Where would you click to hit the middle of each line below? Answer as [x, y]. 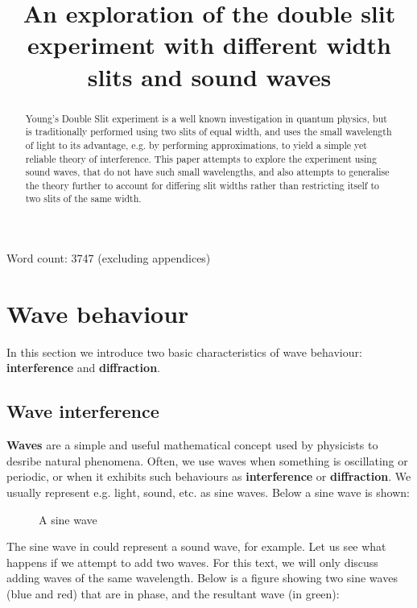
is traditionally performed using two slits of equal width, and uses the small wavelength [208, 132]
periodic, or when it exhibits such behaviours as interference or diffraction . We [209, 476]
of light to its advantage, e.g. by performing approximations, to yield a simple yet [196, 145]
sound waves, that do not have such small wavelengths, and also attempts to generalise [207, 172]
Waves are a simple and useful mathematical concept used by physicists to [192, 445]
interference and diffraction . [83, 368]
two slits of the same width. [83, 199]
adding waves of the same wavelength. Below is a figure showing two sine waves [202, 578]
